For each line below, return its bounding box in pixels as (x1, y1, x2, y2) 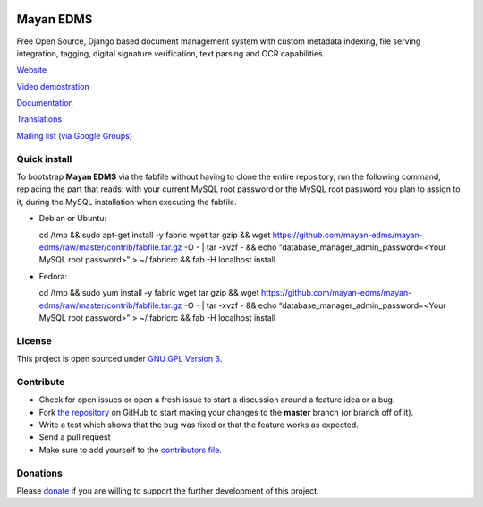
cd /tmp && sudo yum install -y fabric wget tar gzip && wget (38, 288, 259, 298)
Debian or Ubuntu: (38, 213, 107, 224)
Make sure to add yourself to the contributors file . (38, 444, 223, 455)
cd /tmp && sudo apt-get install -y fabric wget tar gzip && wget (38, 229, 271, 240)
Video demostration (16, 81, 89, 91)
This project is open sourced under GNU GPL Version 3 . (16, 354, 223, 365)
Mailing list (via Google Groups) (16, 130, 133, 141)
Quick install (16, 152, 72, 165)
